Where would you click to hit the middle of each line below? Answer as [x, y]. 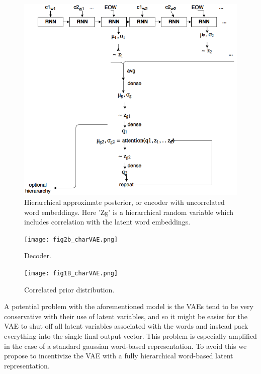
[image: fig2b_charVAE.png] [71, 239]
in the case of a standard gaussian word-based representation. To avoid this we [125, 346]
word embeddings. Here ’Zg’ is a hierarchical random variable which [129, 212]
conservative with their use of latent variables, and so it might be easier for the [126, 316]
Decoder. [38, 255]
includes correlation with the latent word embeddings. [107, 222]
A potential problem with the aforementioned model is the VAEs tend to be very [129, 306]
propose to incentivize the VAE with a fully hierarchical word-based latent [119, 356]
